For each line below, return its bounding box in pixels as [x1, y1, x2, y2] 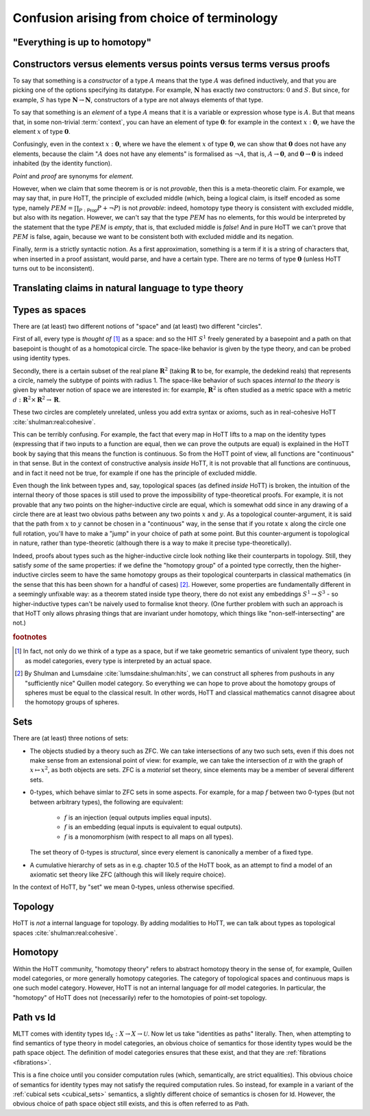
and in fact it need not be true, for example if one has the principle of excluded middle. [12, 469, 257, 477]
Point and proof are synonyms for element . [12, 172, 134, 180]
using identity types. [12, 354, 71, 362]
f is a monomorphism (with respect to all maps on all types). [64, 833, 234, 841]
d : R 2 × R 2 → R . [12, 395, 61, 404]
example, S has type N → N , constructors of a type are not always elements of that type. [12, 95, 264, 104]
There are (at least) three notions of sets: [12, 734, 129, 743]
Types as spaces [12, 304, 86, 316]
